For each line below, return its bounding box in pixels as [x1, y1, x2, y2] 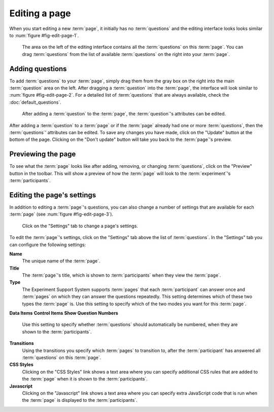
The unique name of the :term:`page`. [22, 258, 101, 264]
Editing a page [9, 8, 71, 19]
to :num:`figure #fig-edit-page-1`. [9, 32, 79, 38]
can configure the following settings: [9, 242, 86, 248]
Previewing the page [9, 150, 76, 159]
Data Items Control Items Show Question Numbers [9, 310, 119, 316]
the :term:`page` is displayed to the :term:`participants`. [22, 397, 138, 403]
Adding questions [9, 64, 67, 73]
